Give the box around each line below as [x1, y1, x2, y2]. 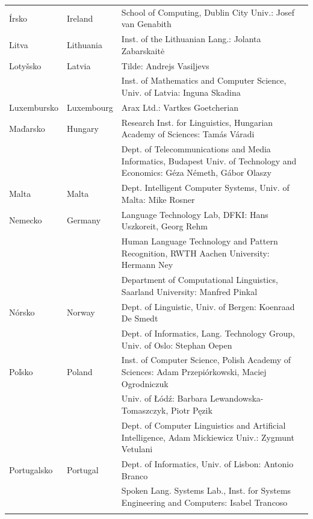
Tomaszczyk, [121, 404, 169, 417]
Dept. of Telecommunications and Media [121, 143, 271, 155]
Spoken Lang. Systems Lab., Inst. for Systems [121, 484, 291, 497]
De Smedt [121, 312, 158, 325]
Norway [66, 306, 95, 319]
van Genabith [121, 17, 172, 30]
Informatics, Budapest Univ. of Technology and [121, 154, 297, 167]
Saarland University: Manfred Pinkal [121, 285, 258, 297]
